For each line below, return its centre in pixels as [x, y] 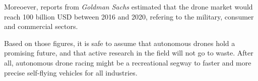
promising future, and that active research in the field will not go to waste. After [129, 53]
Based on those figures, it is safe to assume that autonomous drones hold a [120, 43]
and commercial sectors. [41, 26]
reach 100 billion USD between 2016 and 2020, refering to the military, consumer [129, 16]
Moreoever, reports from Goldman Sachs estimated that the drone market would [128, 6]
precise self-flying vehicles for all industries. [71, 72]
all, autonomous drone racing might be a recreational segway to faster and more [128, 62]
